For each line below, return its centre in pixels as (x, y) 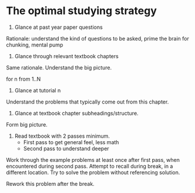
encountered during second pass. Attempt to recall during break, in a (90, 166)
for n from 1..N (23, 79)
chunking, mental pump (35, 45)
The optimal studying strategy (82, 11)
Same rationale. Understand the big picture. (59, 67)
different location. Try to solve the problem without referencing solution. (93, 172)
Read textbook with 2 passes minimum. (62, 136)
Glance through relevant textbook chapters (66, 56)
